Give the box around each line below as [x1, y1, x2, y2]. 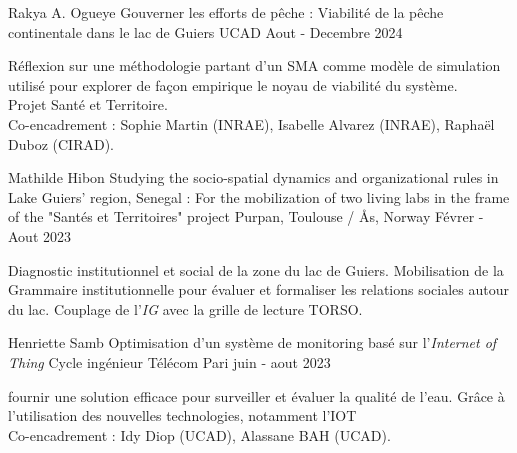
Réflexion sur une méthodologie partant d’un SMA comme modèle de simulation [8, 55, 501, 76]
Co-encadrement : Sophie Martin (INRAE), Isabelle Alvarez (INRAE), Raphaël [8, 113, 495, 134]
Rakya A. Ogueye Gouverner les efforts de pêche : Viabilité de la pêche [8, 2, 444, 22]
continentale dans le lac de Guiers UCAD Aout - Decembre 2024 [8, 21, 403, 42]
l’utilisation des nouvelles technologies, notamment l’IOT [8, 405, 357, 426]
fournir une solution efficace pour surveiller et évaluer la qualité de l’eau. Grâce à [8, 385, 505, 406]
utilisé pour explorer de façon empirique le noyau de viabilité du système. [8, 74, 458, 95]
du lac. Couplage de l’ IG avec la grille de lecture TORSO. [8, 298, 363, 319]
